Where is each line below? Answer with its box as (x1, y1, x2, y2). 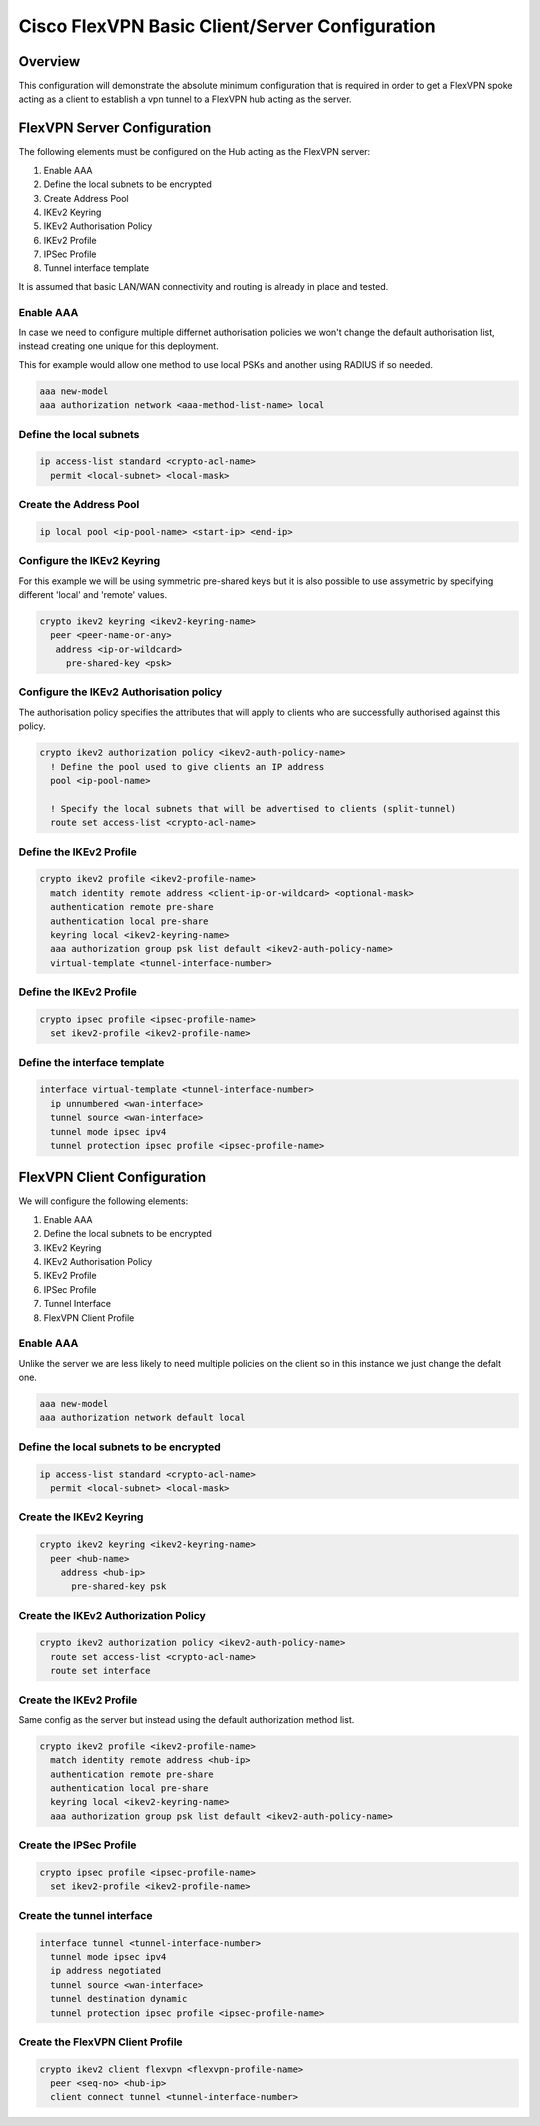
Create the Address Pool (18, 498, 140, 512)
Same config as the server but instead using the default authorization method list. (18, 1713, 355, 1725)
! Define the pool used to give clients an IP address (50, 761, 325, 772)
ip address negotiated (50, 1965, 162, 1977)
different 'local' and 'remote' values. (18, 588, 168, 600)
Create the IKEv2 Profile (18, 1693, 138, 1707)
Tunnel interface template (43, 262, 150, 274)
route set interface (50, 1665, 151, 1677)
